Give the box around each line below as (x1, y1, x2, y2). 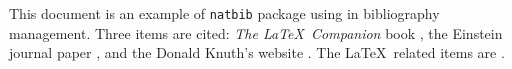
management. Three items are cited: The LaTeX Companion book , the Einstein (9, 22, 503, 43)
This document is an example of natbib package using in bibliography (9, 3, 440, 23)
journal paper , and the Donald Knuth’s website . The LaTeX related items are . (9, 42, 505, 63)
